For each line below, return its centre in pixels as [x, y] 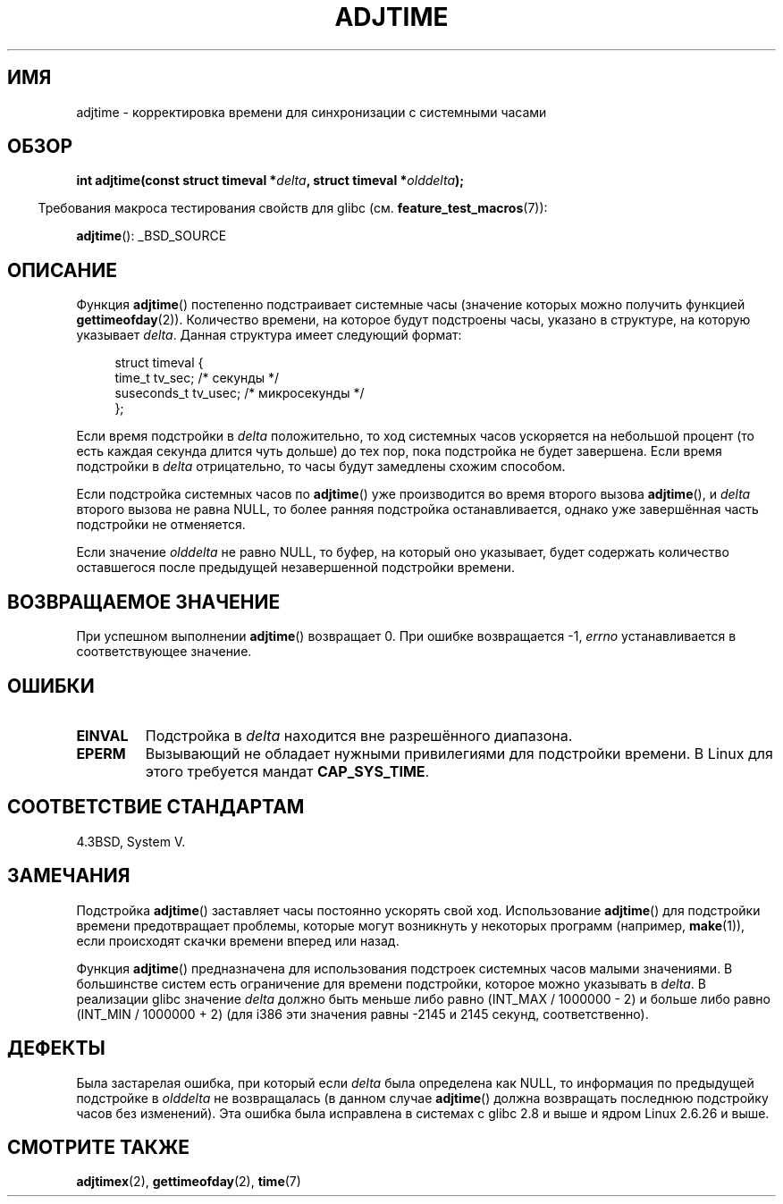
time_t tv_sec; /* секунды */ [197, 378]
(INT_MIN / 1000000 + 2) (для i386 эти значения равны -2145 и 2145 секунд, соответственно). [362, 1014]
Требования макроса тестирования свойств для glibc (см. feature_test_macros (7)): [293, 208]
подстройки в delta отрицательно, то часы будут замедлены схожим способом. [321, 467]
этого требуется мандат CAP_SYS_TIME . [287, 771]
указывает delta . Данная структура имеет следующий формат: [269, 335]
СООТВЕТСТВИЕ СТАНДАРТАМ [156, 807]
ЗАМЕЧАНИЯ [69, 876]
